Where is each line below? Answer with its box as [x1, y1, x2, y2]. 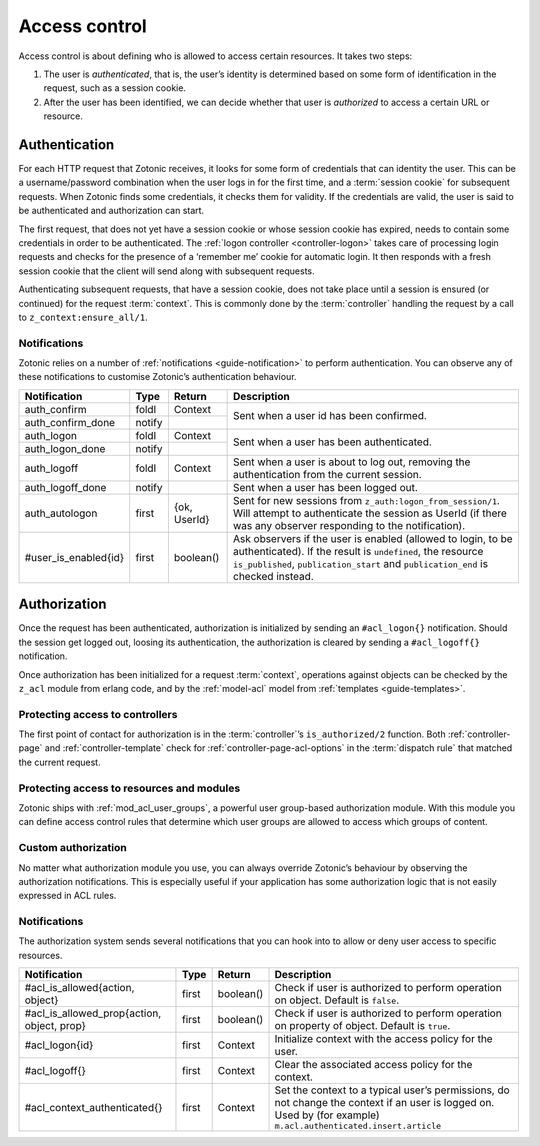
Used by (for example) [274, 1108, 380, 1122]
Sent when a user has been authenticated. [233, 435, 432, 449]
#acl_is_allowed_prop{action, [24, 1006, 162, 1020]
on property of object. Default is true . [274, 1019, 451, 1033]
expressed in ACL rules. [18, 890, 117, 902]
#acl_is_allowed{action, [24, 981, 135, 995]
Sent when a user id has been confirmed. [233, 409, 427, 423]
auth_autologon [24, 506, 98, 520]
